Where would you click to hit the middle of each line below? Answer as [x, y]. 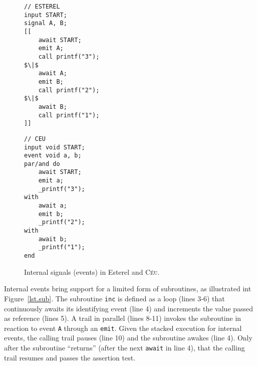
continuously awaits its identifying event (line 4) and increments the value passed [129, 308]
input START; [46, 15]
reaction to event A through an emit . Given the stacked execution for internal [123, 328]
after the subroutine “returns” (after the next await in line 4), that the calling [124, 347]
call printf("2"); [69, 90]
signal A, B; [46, 23]
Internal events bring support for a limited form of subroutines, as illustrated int [128, 289]
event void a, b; [53, 156]
